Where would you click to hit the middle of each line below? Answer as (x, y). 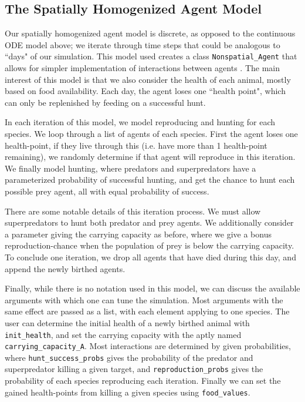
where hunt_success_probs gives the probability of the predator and (129, 357)
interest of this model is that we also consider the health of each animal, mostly (148, 79)
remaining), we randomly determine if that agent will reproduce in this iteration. (150, 157)
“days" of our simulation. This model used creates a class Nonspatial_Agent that (151, 56)
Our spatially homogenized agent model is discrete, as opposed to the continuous (150, 33)
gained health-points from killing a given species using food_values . (128, 392)
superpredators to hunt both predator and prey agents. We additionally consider (149, 222)
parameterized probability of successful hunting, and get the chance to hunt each (150, 180)
